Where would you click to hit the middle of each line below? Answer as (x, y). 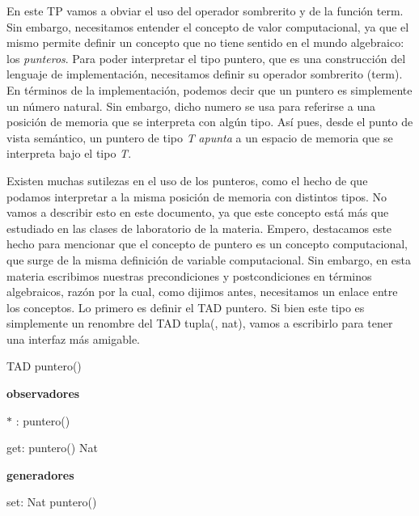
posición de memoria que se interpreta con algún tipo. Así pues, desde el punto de (210, 122)
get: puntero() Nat (52, 448)
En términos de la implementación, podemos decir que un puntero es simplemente (209, 89)
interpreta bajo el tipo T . (69, 153)
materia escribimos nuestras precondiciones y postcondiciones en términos (189, 275)
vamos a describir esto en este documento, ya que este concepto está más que (198, 212)
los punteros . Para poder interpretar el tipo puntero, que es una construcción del (206, 58)
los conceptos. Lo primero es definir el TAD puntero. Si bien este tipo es (186, 307)
